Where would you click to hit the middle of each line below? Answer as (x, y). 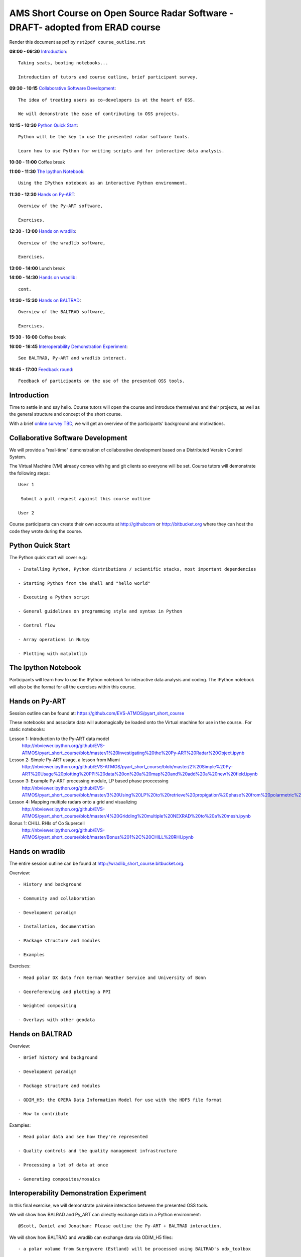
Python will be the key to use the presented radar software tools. (104, 137)
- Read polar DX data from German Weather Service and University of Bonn (112, 977)
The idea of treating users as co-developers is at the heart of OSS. (107, 100)
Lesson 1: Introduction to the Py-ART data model (59, 739)
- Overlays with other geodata (57, 1020)
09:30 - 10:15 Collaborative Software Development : (63, 88)
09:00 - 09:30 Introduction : (38, 51)
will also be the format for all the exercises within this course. (72, 687)
